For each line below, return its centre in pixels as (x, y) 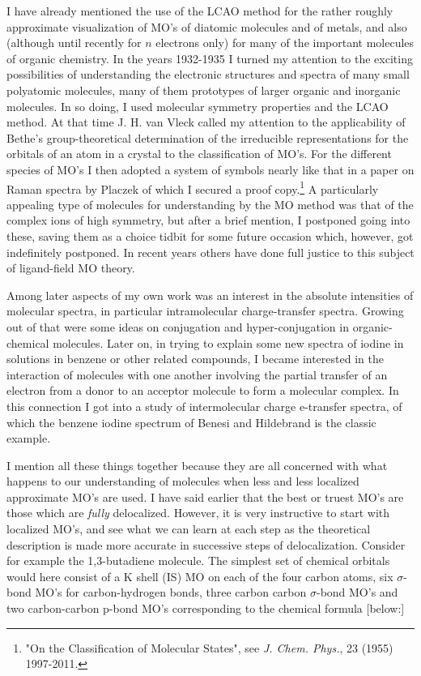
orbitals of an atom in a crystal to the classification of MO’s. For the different (199, 154)
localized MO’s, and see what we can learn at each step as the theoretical (189, 529)
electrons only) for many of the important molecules (285, 43)
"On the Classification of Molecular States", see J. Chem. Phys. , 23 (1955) (209, 647)
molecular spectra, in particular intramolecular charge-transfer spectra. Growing (205, 311)
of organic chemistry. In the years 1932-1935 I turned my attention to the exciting (210, 58)
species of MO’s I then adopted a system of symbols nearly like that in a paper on (210, 169)
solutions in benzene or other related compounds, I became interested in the (195, 359)
